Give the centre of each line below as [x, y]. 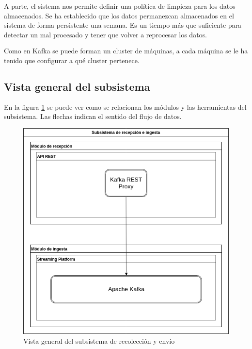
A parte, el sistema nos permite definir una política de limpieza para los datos [120, 6]
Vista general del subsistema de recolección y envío [99, 341]
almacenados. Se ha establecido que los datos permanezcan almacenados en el [119, 15]
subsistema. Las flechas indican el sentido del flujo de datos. [93, 116]
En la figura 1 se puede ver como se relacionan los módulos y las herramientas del [125, 107]
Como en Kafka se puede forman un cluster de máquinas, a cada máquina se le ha [126, 51]
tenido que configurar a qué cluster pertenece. [72, 60]
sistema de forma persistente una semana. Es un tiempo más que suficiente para [123, 25]
